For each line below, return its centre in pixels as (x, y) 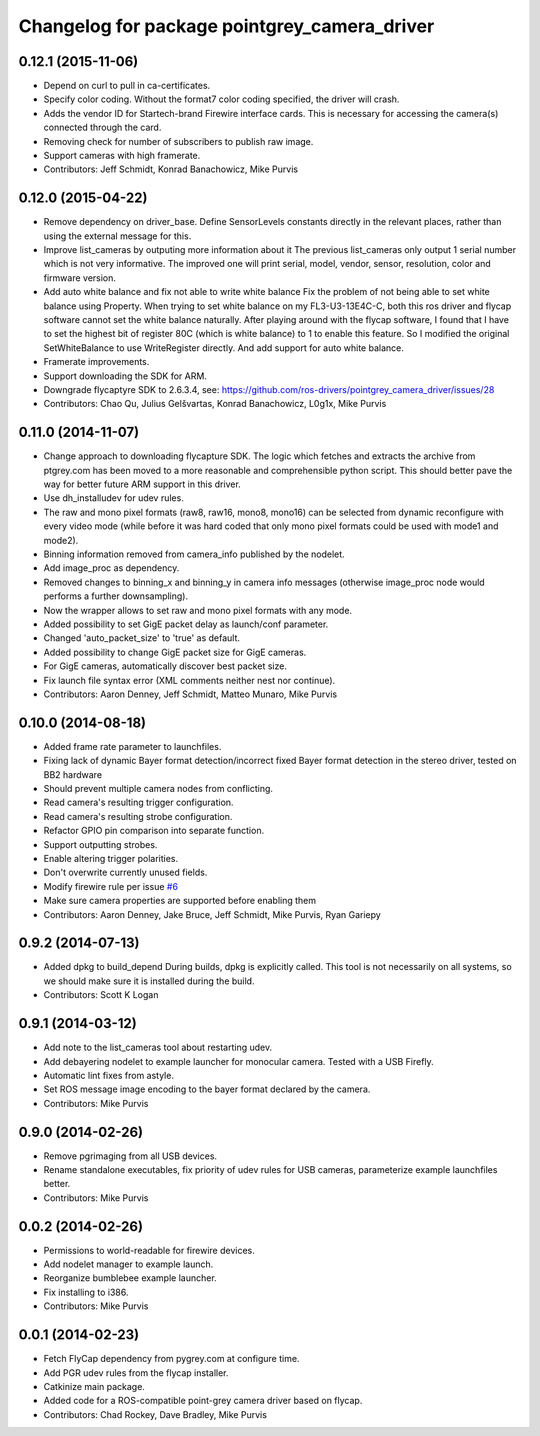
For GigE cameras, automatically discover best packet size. (165, 666)
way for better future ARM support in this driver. (142, 484)
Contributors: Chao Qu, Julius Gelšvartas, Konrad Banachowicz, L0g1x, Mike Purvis (215, 404)
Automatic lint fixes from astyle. (109, 1075)
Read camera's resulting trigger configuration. (138, 802)
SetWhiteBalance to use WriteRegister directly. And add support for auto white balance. (223, 347)
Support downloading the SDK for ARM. (125, 376)
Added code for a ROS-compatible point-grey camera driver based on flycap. (203, 1401)
